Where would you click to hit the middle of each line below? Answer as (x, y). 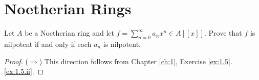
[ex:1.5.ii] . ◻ (24, 71)
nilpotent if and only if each (48, 44)
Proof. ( (16, 61)
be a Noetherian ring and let (69, 33)
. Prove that (223, 33)
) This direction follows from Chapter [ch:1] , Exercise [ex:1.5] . (136, 61)
